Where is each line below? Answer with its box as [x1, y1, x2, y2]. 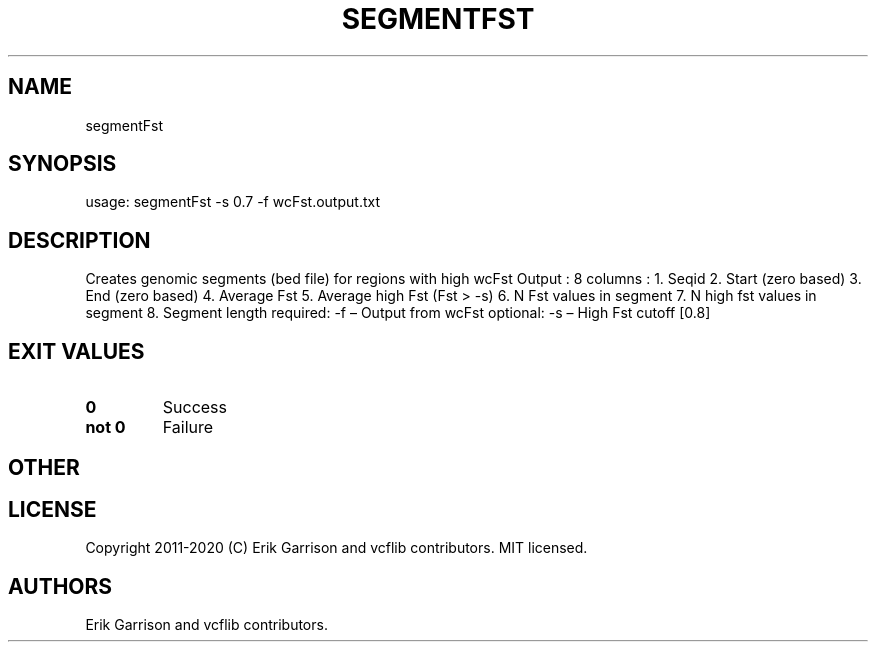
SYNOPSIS [8, 151, 117, 177]
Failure [162, 417, 214, 438]
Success [162, 397, 228, 418]
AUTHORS [8, 573, 113, 599]
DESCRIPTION [8, 227, 151, 253]
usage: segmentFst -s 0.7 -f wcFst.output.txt [85, 193, 380, 211]
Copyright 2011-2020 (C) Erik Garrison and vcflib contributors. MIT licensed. [85, 539, 588, 557]
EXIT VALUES [8, 338, 145, 364]
